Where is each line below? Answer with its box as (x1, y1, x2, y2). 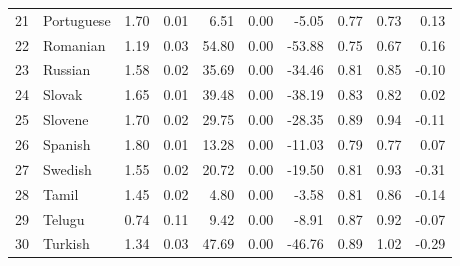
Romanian (43, 34, 106, 55)
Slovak (43, 84, 83, 105)
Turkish (43, 233, 90, 254)
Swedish (43, 158, 92, 179)
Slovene (43, 109, 89, 130)
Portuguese (43, 9, 111, 30)
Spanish (43, 133, 91, 154)
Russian (43, 59, 91, 80)
